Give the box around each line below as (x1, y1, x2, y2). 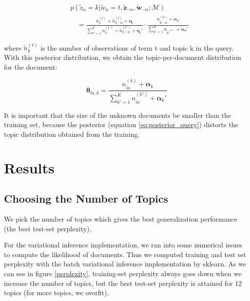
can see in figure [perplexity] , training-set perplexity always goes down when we (4, 268, 242, 279)
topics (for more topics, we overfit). (4, 287, 109, 298)
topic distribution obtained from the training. (4, 129, 140, 139)
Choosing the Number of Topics (4, 191, 169, 206)
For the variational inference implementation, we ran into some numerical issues (4, 240, 243, 250)
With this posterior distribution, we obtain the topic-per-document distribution (4, 52, 241, 62)
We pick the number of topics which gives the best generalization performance (4, 214, 237, 224)
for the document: (4, 61, 58, 72)
